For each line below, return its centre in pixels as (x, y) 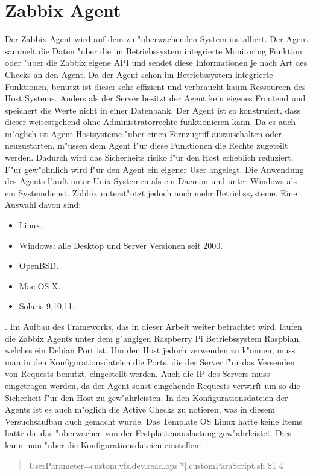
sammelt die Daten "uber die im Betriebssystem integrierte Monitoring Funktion (153, 50)
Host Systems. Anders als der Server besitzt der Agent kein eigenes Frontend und (155, 98)
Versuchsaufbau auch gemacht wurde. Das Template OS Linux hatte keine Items (154, 421)
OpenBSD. (39, 265)
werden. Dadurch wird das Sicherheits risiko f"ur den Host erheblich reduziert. (149, 157)
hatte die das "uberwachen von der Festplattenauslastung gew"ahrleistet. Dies (148, 433)
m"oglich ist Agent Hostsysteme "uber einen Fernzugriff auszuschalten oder (143, 133)
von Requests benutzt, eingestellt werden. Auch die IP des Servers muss (138, 374)
